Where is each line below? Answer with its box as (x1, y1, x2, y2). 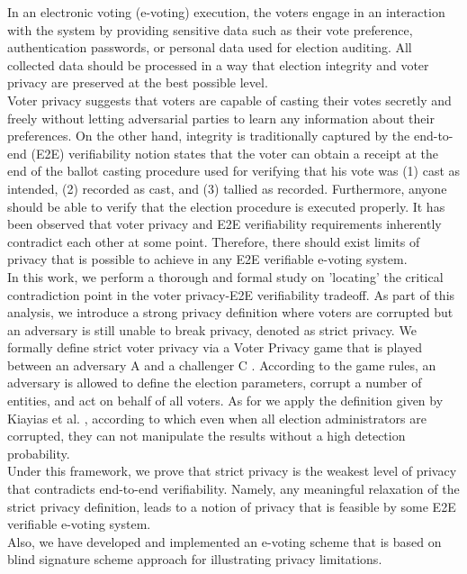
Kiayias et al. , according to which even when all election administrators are (7, 408, 427, 427)
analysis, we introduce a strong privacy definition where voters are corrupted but (7, 303, 454, 322)
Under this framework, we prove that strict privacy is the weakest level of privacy (7, 461, 457, 480)
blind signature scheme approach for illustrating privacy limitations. (7, 550, 382, 569)
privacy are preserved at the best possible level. (7, 73, 268, 92)
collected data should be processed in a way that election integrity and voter (7, 55, 429, 74)
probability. (7, 443, 70, 462)
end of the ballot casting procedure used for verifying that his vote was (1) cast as (7, 161, 461, 180)
